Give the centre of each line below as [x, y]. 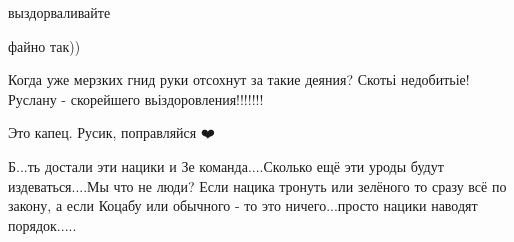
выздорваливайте [59, 12]
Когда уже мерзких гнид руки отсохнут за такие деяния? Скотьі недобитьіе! [239, 79]
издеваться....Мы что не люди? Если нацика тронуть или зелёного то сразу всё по [257, 185]
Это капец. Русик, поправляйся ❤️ [111, 132]
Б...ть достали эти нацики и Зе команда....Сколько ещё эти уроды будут [226, 165]
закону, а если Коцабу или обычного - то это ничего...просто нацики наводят [243, 205]
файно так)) [44, 45]
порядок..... [42, 224]
